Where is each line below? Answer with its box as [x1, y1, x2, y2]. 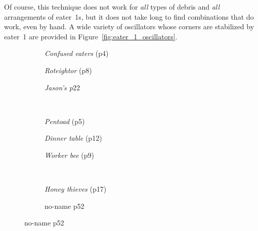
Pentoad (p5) [45, 115, 85, 126]
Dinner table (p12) [45, 133, 102, 143]
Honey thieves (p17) [45, 184, 107, 194]
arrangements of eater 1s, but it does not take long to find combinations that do [4, 11, 254, 22]
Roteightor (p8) [45, 65, 92, 75]
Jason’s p [45, 82, 73, 92]
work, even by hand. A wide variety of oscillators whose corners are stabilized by [4, 21, 254, 32]
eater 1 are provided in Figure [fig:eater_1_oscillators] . [4, 31, 178, 41]
